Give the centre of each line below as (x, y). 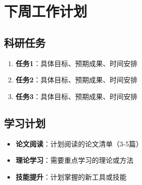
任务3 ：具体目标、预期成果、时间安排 (76, 96)
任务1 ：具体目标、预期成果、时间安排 (76, 63)
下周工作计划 (46, 11)
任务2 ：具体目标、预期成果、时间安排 (76, 80)
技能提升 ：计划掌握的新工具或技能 (71, 176)
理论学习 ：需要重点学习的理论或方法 (74, 160)
